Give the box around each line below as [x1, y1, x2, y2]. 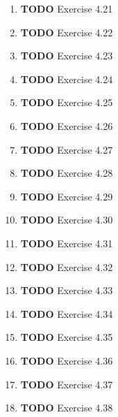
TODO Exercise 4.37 [20, 376, 113, 391]
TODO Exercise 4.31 [20, 235, 113, 250]
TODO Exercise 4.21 [20, 1, 113, 15]
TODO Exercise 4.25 [20, 95, 113, 110]
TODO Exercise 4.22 [20, 24, 113, 39]
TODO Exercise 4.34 [20, 306, 113, 321]
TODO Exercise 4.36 [20, 353, 113, 367]
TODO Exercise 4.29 [20, 189, 113, 203]
